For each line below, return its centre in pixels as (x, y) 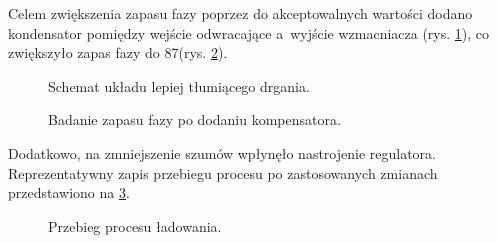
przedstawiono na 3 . (69, 192)
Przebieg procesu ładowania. (135, 225)
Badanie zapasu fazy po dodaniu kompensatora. (194, 119)
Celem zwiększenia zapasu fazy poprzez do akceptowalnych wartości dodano (240, 13)
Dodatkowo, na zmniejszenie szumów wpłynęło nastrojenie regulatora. (222, 152)
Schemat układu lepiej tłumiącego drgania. (179, 85)
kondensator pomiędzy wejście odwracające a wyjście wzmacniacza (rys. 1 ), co (249, 32)
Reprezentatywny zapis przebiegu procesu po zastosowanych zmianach (223, 172)
